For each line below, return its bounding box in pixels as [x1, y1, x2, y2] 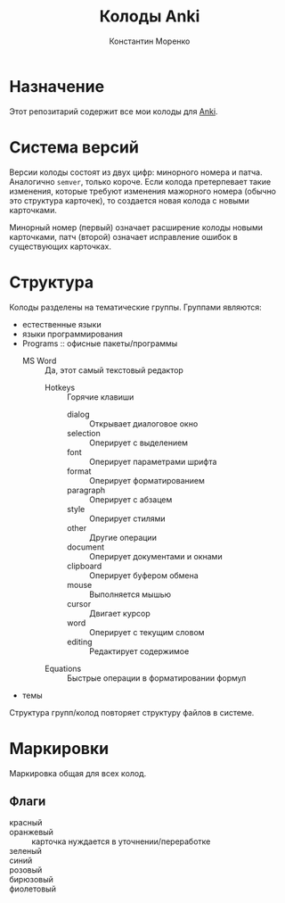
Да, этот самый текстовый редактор [44, 364, 184, 376]
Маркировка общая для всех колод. [9, 767, 147, 778]
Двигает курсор [88, 608, 151, 618]
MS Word [21, 355, 57, 366]
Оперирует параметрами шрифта [88, 456, 217, 467]
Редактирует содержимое [88, 645, 190, 657]
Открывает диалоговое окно [88, 418, 199, 429]
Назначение [9, 76, 105, 96]
